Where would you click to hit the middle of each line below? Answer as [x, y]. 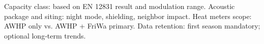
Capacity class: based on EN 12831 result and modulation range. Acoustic [120, 6]
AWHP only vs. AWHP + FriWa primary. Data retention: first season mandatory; [132, 26]
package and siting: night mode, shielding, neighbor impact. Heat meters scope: [128, 16]
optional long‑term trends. [45, 35]
